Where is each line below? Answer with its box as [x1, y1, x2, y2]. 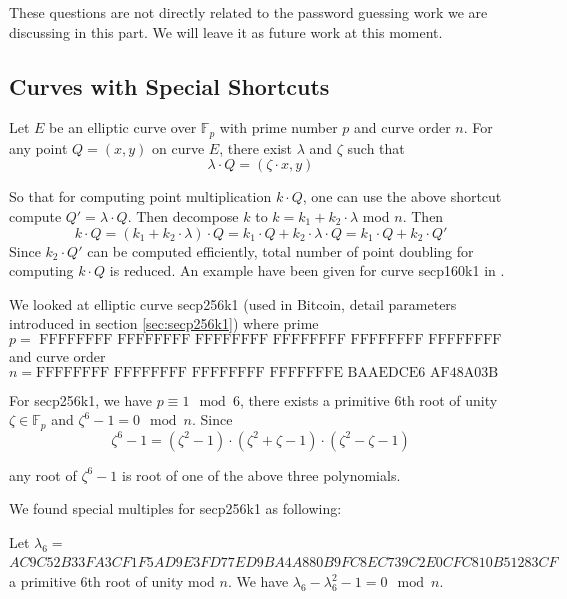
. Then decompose [127, 206, 239, 227]
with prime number [219, 117, 338, 138]
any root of [9, 464, 77, 485]
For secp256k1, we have [9, 389, 153, 410]
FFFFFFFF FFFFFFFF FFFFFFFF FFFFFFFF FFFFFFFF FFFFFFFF [39, 333, 502, 347]
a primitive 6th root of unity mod [9, 571, 215, 592]
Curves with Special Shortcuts [9, 70, 330, 101]
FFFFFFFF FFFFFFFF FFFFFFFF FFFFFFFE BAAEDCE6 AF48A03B [36, 365, 499, 380]
